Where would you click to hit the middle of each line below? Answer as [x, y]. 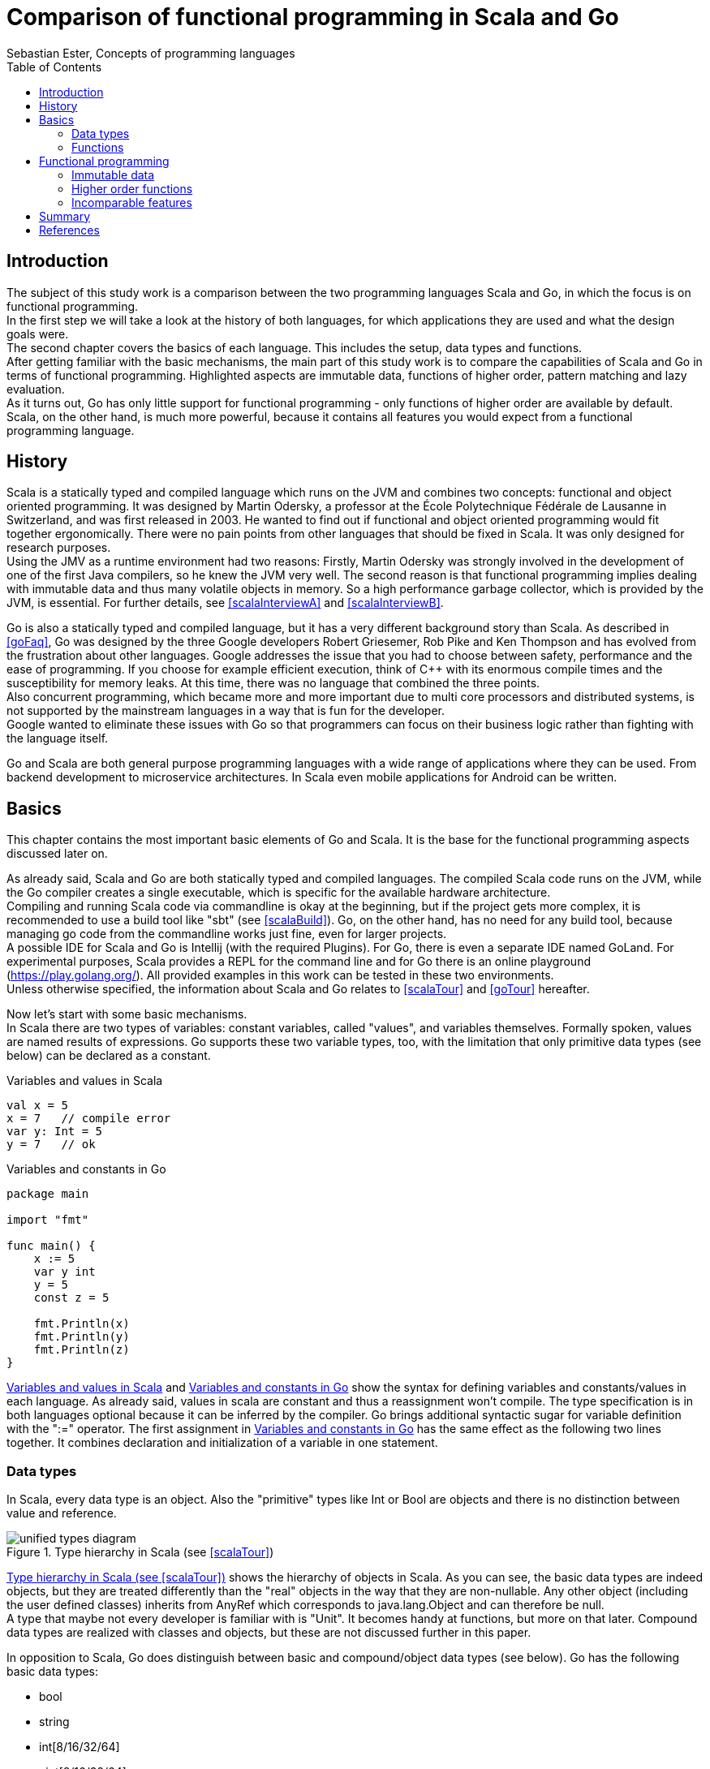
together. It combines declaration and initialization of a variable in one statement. [222, 1443]
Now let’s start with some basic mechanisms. [127, 1014]
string [54, 1722]
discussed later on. [57, 854]
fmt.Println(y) [82, 1337]
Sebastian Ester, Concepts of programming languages [151, 53]
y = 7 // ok [51, 1145]
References [69, 230]
